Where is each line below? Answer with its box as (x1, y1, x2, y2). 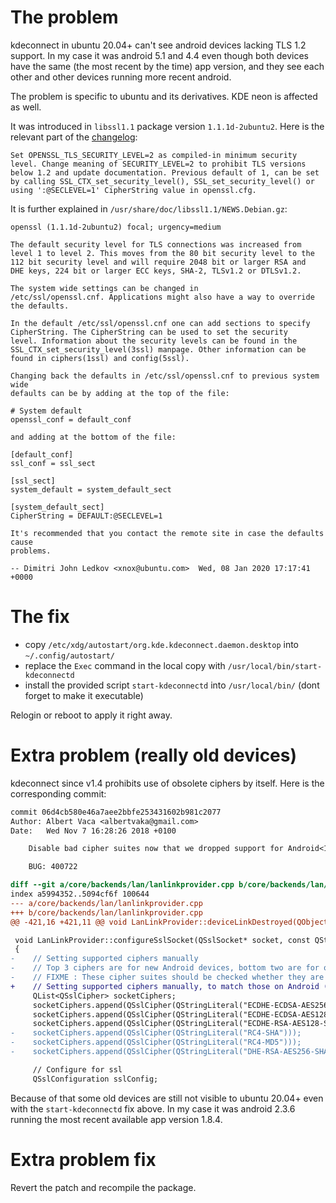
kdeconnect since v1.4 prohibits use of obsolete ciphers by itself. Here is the (10, 777, 325, 789)
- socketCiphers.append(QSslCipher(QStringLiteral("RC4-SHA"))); (10, 1028, 302, 1038)
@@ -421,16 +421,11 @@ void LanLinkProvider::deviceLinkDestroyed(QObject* (10, 917, 333, 927)
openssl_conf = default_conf (10, 414, 132, 425)
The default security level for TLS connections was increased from (10, 239, 302, 250)
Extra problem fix (10, 1148, 157, 1171)
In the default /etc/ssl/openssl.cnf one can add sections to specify (10, 318, 311, 328)
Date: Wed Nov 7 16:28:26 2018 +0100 (10, 826, 177, 836)
